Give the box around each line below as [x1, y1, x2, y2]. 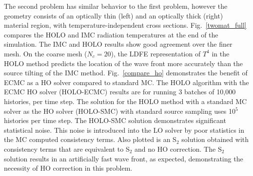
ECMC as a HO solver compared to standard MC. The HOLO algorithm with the [4, 77, 249, 87]
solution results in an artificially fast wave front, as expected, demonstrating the [4, 153, 243, 163]
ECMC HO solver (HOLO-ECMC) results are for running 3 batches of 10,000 [4, 87, 236, 97]
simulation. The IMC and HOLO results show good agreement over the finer [4, 39, 233, 49]
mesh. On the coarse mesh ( [4, 48, 87, 58]
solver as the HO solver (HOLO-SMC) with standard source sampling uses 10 [4, 106, 235, 116]
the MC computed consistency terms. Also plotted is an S [4, 134, 176, 144]
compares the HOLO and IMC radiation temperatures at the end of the [4, 29, 218, 39]
